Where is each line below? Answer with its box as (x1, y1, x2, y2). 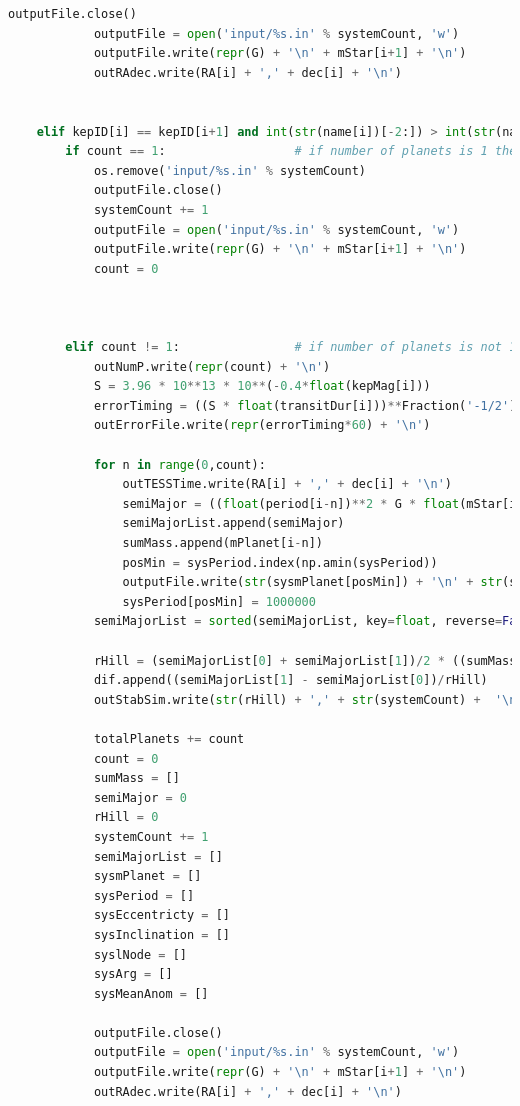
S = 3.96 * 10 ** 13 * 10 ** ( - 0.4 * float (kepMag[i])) (93, 379, 431, 394)
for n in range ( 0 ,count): (93, 457, 266, 472)
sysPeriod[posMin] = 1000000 (122, 594, 316, 609)
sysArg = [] (93, 967, 173, 982)
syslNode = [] (93, 947, 187, 962)
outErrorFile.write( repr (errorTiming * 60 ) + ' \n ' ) (93, 418, 431, 433)
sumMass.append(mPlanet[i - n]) (122, 536, 324, 551)
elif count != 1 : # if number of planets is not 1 (65, 340, 517, 355)
